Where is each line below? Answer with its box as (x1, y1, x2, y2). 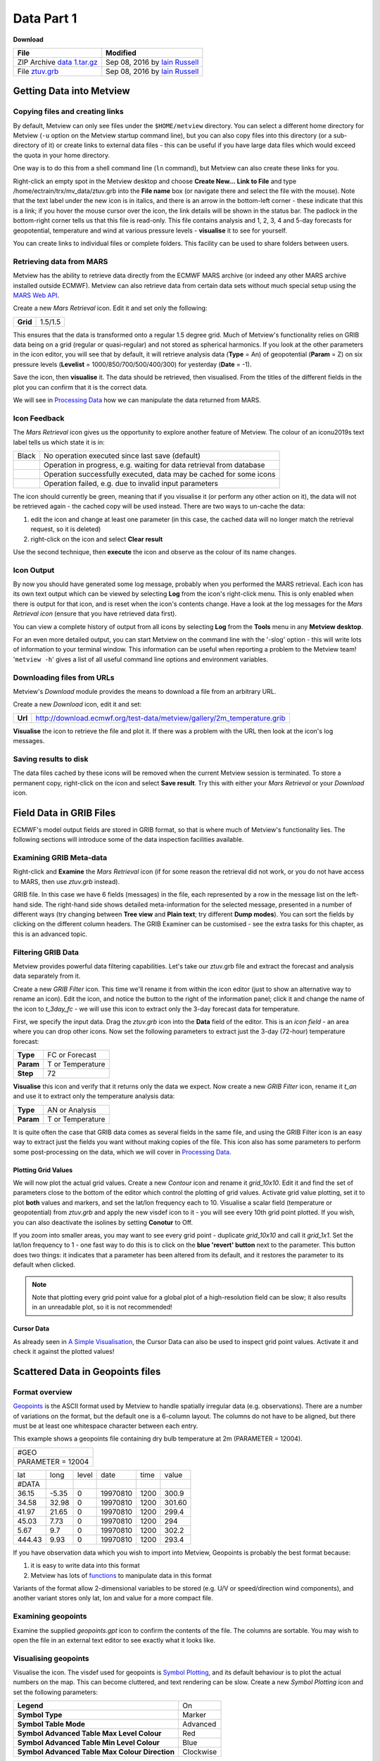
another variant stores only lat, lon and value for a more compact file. (13, 1594, 214, 1603)
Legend (17, 1701, 44, 1711)
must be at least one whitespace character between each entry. (13, 1421, 198, 1430)
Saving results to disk (13, 754, 89, 764)
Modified (106, 48, 137, 58)
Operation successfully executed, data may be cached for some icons (43, 469, 276, 479)
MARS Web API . (13, 291, 60, 299)
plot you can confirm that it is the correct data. (13, 382, 148, 391)
